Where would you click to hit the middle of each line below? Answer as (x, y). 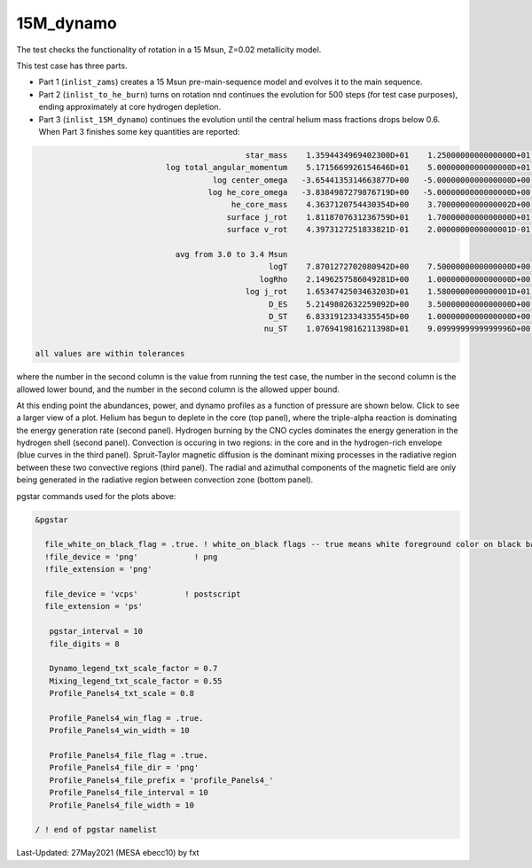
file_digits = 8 (84, 644)
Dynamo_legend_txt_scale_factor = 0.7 (133, 669)
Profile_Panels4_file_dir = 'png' (124, 768)
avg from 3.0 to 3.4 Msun (231, 254)
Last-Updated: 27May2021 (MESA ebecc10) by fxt (108, 853)
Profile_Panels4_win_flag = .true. (126, 718)
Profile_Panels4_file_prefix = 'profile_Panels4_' (161, 780)
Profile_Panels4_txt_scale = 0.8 (122, 693)
